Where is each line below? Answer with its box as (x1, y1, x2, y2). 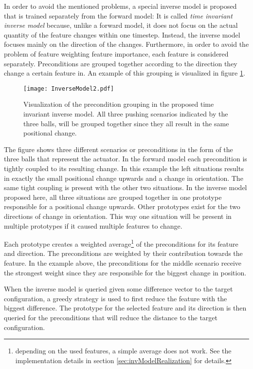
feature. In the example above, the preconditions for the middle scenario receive (4, 257, 241, 268)
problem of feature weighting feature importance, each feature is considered (4, 48, 229, 58)
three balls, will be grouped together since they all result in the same (23, 118, 229, 128)
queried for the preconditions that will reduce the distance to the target (4, 312, 218, 322)
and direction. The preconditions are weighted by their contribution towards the (4, 248, 243, 258)
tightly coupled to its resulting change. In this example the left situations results (4, 163, 244, 173)
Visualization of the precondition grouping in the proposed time (23, 99, 214, 109)
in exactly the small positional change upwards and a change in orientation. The (4, 173, 243, 183)
